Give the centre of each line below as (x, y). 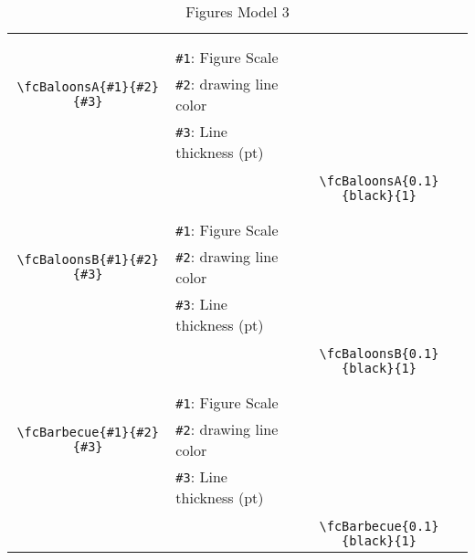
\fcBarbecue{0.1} (379, 526)
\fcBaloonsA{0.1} (379, 181)
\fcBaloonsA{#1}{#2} (88, 87)
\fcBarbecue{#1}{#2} (88, 432)
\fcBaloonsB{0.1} (379, 354)
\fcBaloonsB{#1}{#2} (88, 259)
